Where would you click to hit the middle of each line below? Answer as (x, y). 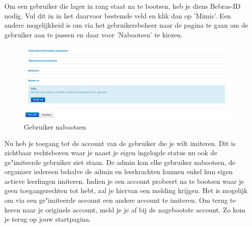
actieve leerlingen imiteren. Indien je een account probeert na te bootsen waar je (124, 181)
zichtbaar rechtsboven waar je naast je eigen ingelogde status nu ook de (111, 153)
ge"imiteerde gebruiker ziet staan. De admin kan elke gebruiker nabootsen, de (120, 162)
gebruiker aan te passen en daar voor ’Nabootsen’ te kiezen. (94, 34)
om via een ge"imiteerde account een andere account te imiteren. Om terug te (120, 200)
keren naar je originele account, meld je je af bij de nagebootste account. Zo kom (125, 209)
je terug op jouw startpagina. (48, 219)
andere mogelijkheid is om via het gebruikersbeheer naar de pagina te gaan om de (126, 25)
